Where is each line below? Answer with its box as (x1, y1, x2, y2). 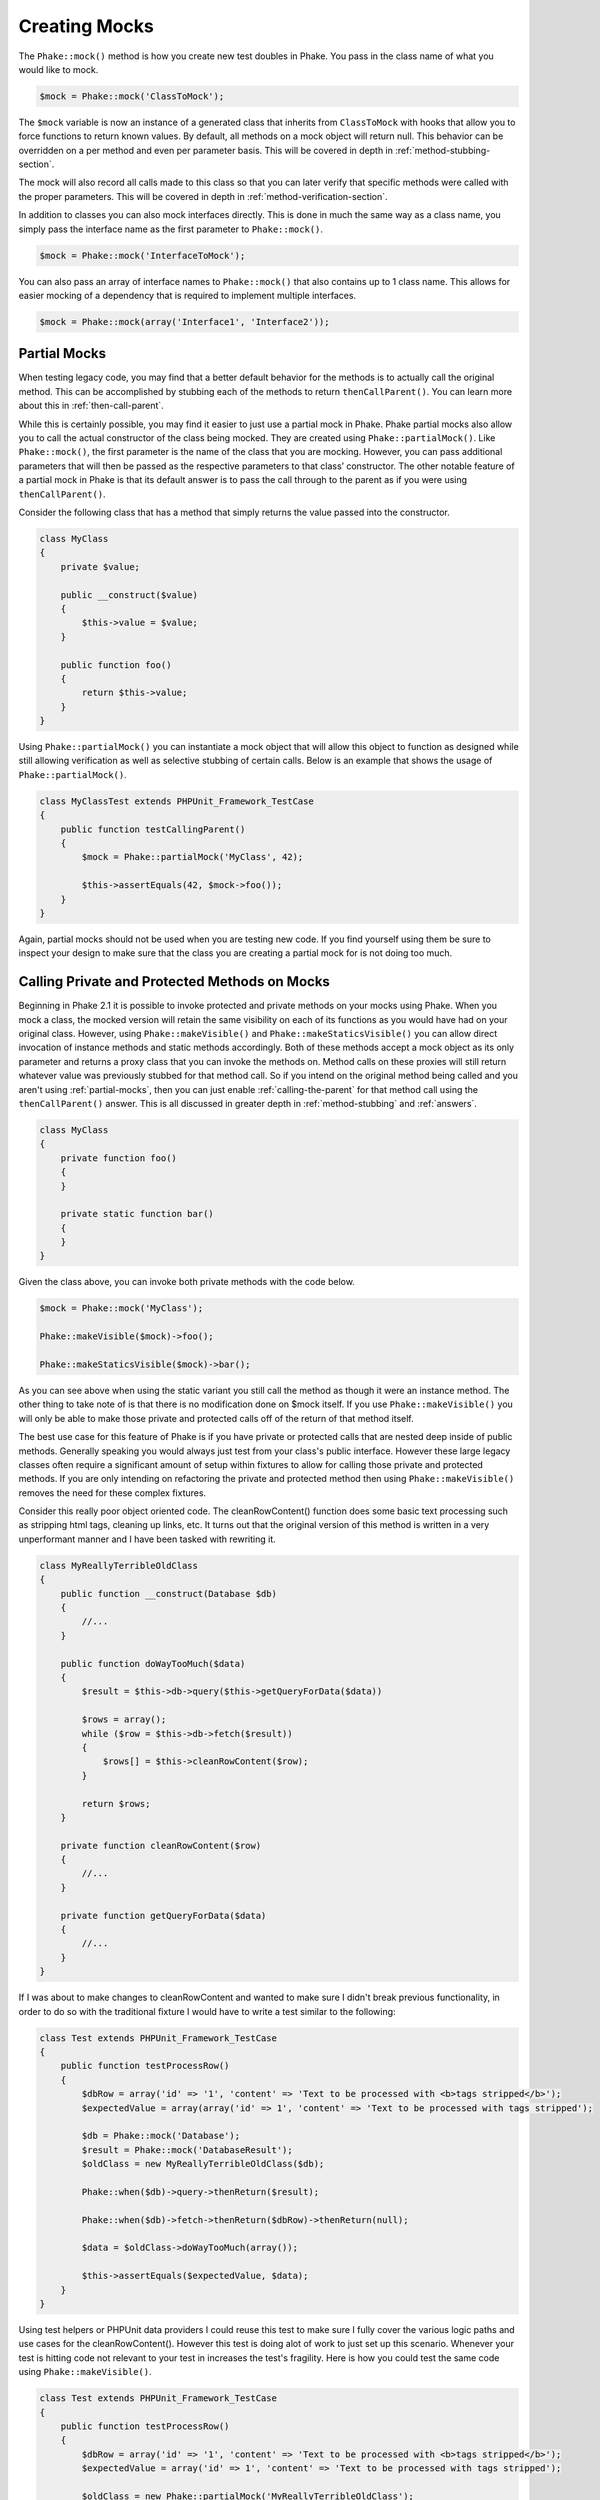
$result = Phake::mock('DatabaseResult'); (81, 2144, 294, 2155)
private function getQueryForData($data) (60, 1910, 267, 1921)
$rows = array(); (81, 1714, 167, 1725)
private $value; (60, 561, 140, 572)
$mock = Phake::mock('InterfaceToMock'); (39, 250, 246, 261)
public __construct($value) (60, 589, 199, 600)
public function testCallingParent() (60, 823, 246, 835)
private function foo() (60, 1152, 177, 1164)
